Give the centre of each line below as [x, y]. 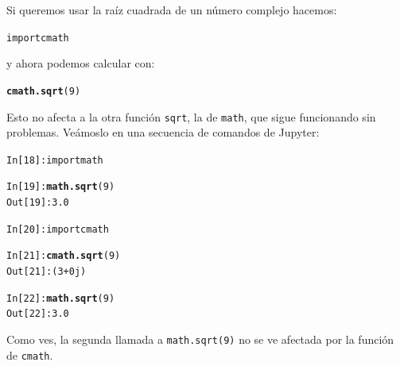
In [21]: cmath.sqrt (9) [64, 256]
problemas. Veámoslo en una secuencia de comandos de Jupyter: [163, 132]
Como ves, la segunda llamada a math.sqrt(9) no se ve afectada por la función [200, 339]
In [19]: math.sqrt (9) [61, 187]
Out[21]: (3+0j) [47, 272]
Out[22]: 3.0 [38, 314]
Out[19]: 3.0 [38, 203]
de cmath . [30, 354]
